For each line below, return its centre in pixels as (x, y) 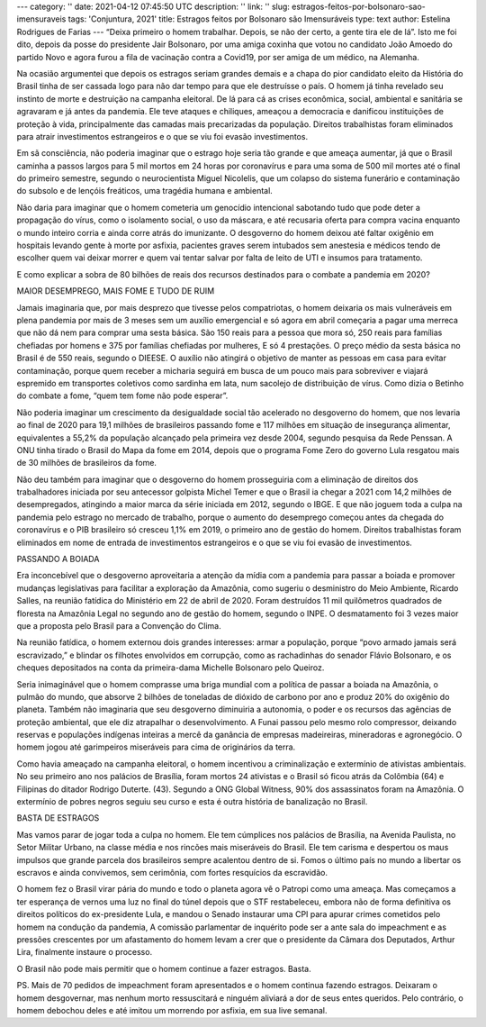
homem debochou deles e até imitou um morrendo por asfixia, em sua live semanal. (172, 1010)
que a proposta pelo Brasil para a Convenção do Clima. (119, 625)
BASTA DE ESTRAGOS (58, 818)
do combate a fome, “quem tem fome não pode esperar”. (122, 395)
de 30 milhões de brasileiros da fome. (87, 463)
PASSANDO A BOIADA (58, 559)
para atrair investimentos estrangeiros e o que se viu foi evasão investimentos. (162, 136)
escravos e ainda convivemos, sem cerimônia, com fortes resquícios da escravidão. (172, 872)
